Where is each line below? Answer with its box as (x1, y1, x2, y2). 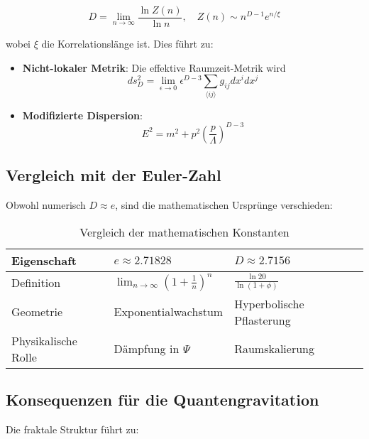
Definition (11, 273, 61, 291)
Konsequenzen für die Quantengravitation (6, 388, 319, 410)
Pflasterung (234, 311, 291, 328)
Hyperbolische (234, 295, 304, 312)
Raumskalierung (234, 340, 314, 357)
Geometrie (11, 303, 63, 320)
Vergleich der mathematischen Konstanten (79, 223, 290, 240)
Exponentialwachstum (114, 303, 224, 320)
